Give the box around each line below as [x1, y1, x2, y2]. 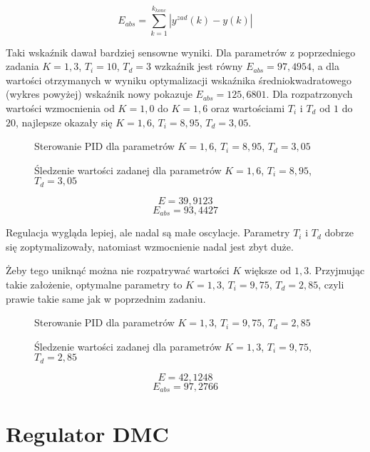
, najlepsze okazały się [16, 114, 113, 129]
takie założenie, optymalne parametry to [6, 276, 183, 291]
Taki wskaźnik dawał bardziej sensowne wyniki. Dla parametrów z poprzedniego [6, 44, 356, 59]
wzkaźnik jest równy [154, 59, 243, 74]
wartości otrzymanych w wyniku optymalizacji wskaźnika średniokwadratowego [6, 72, 351, 87]
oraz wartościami [210, 100, 285, 115]
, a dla [312, 59, 340, 74]
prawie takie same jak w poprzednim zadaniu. [6, 291, 206, 306]
